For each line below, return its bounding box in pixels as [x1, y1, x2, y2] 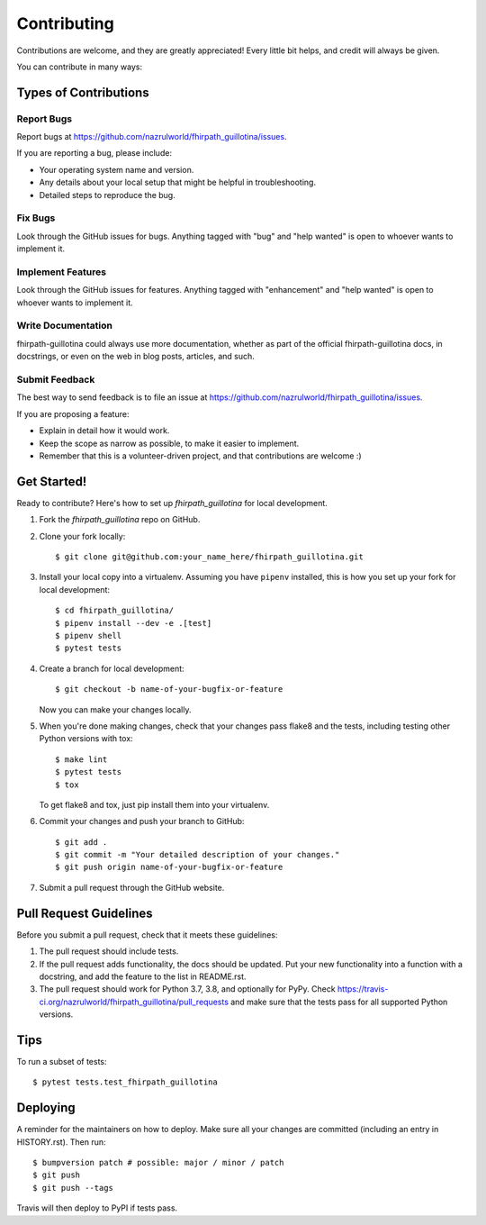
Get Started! [16, 474, 87, 489]
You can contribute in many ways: [16, 61, 143, 72]
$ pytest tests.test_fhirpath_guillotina [32, 1077, 218, 1087]
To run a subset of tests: [16, 1057, 107, 1066]
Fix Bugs [16, 212, 56, 224]
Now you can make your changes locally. [39, 703, 192, 715]
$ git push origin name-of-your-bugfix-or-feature [55, 862, 283, 873]
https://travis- [337, 984, 389, 994]
